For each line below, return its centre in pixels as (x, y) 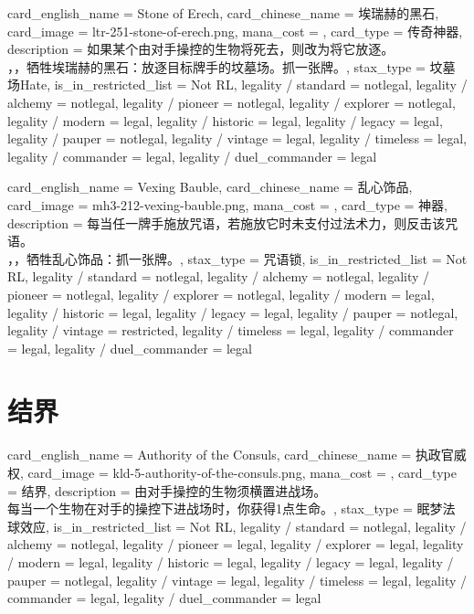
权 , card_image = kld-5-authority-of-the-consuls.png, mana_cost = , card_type (232, 472)
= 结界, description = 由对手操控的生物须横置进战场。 (167, 490)
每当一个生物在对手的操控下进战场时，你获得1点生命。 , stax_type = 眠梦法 (232, 508)
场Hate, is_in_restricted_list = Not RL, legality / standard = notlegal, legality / (237, 85)
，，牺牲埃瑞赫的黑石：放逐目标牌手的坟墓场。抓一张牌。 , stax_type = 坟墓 (232, 66)
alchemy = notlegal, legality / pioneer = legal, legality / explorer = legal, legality (236, 544)
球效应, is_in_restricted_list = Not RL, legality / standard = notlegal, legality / (237, 526)
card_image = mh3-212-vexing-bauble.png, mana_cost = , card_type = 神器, (227, 204)
